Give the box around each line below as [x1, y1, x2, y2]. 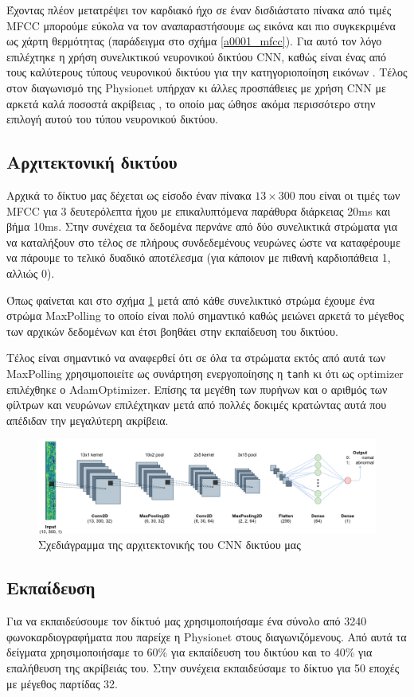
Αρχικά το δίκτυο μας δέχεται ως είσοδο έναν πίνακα [6, 186, 252, 203]
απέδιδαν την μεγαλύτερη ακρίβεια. [6, 411, 169, 428]
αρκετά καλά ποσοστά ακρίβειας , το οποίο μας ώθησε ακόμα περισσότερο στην [6, 95, 376, 111]
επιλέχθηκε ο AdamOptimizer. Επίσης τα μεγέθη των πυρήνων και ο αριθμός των [6, 380, 388, 397]
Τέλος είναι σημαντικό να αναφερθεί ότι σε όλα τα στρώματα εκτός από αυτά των [6, 349, 386, 366]
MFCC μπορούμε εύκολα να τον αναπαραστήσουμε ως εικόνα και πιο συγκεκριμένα [6, 17, 396, 33]
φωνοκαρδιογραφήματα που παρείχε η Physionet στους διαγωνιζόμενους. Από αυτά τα [6, 628, 407, 644]
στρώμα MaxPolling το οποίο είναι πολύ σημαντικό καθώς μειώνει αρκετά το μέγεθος [6, 307, 404, 324]
